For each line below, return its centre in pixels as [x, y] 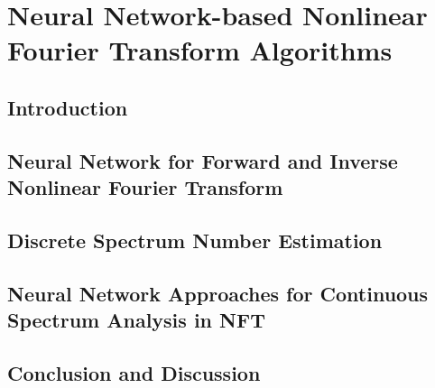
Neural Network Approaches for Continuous [218, 293]
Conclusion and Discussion [134, 372]
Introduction [68, 107]
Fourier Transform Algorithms [200, 50]
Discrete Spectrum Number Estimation [195, 240]
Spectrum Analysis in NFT [136, 320]
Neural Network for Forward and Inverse [203, 160]
